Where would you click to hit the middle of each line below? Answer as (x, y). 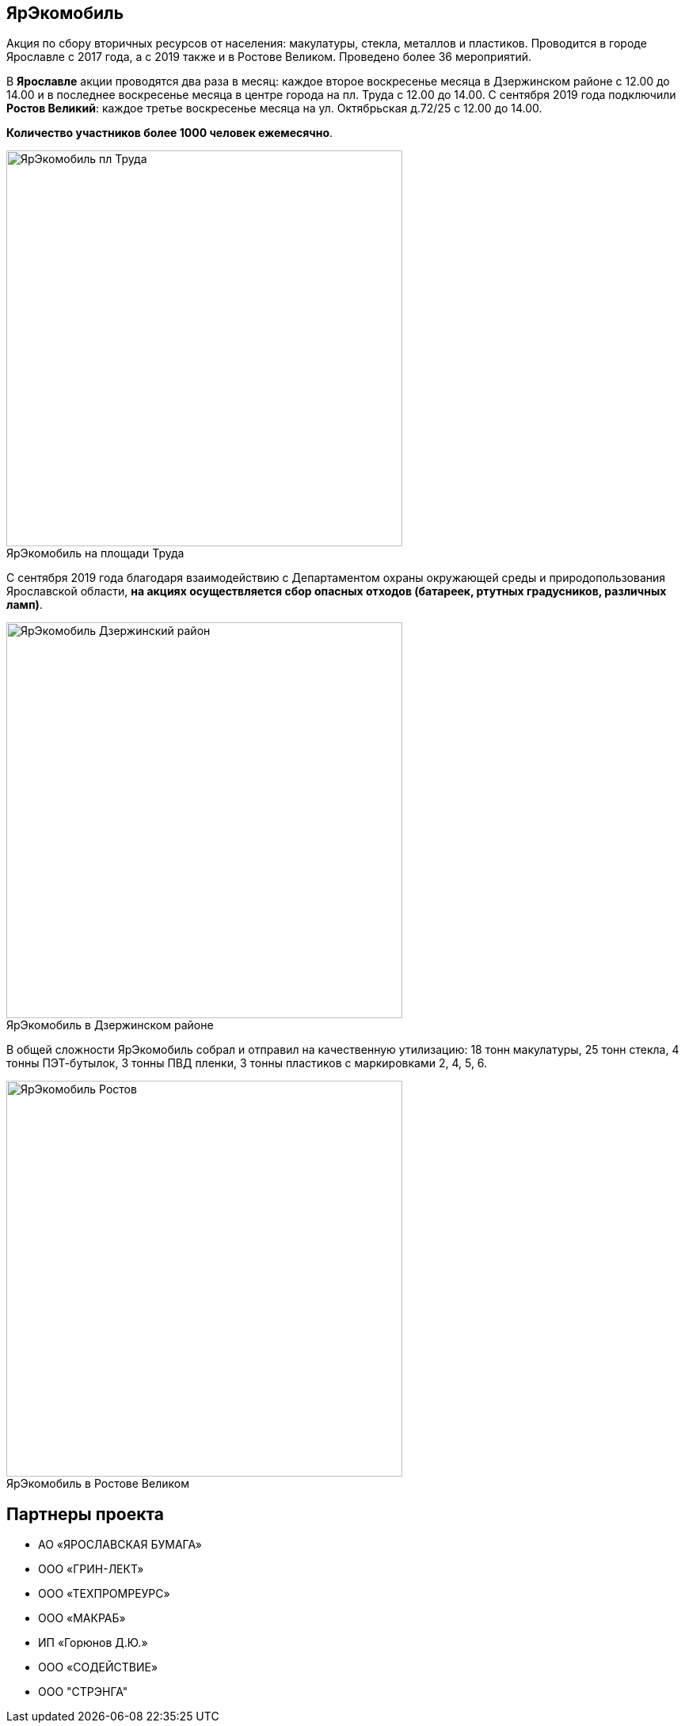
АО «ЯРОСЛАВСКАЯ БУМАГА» (120, 1545)
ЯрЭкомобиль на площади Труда (95, 553)
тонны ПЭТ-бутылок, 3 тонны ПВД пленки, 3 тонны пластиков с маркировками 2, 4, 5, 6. (247, 1063)
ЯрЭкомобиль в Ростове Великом (98, 1484)
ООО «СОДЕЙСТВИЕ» (98, 1667)
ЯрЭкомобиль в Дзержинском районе (110, 1025)
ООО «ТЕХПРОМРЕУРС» (104, 1594)
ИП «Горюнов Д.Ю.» (93, 1643)
